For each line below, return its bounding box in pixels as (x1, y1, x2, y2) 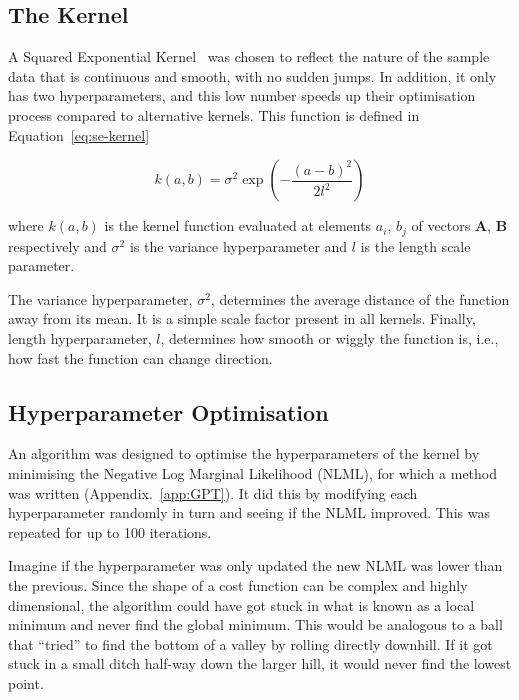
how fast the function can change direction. (8, 347, 273, 368)
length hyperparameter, (8, 328, 152, 348)
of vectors (411, 215, 471, 236)
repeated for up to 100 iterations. (8, 521, 212, 542)
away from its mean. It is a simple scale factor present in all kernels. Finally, (8, 308, 476, 329)
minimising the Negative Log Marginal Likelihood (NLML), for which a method (8, 462, 498, 483)
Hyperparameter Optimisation (8, 396, 329, 427)
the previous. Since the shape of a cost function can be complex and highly (8, 574, 468, 595)
